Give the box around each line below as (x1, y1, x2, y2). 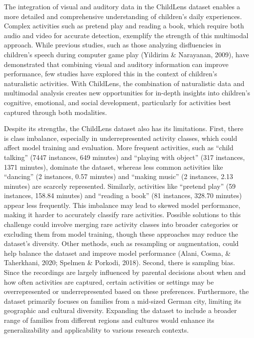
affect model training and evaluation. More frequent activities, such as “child (4, 142, 233, 153)
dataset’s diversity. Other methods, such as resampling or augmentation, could (4, 238, 239, 248)
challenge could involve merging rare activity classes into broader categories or (4, 219, 238, 229)
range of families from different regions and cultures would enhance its (4, 315, 214, 325)
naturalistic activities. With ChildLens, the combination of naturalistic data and (4, 78, 245, 88)
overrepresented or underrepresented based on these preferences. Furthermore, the (4, 286, 249, 296)
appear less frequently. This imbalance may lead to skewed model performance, (4, 200, 240, 210)
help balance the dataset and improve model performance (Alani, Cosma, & (4, 248, 231, 258)
